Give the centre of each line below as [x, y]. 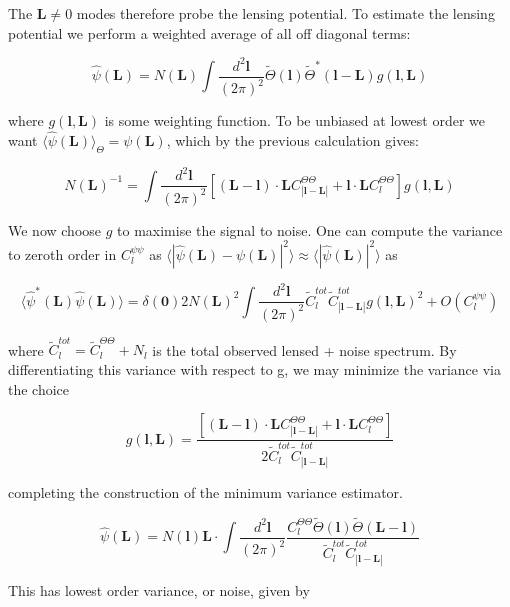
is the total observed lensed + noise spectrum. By [304, 349]
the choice [39, 388]
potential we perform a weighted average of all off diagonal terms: [209, 32]
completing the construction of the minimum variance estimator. [205, 491]
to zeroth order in [62, 253]
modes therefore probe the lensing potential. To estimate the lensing [285, 13]
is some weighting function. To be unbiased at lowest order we [295, 120]
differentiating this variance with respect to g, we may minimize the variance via [254, 368]
